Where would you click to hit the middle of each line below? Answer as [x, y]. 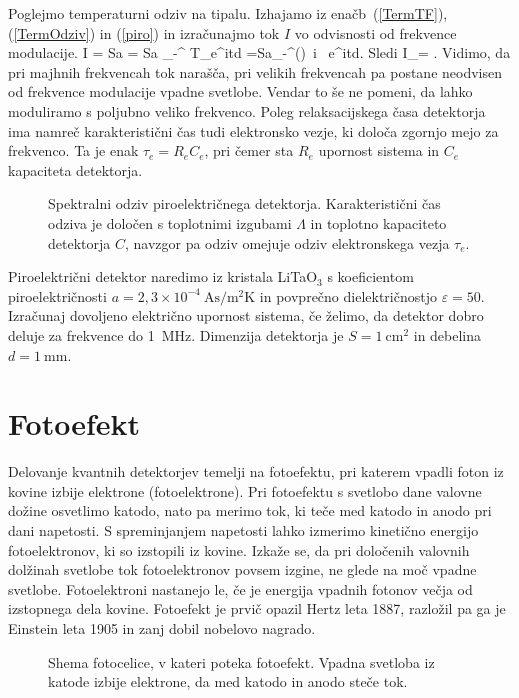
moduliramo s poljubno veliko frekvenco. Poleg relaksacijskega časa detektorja [247, 110]
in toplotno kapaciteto [378, 222]
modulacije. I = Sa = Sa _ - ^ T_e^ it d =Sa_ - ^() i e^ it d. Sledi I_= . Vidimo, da [259, 52]
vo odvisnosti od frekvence [375, 32]
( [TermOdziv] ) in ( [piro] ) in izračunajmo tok [144, 32]
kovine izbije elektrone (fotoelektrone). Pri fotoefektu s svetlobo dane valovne [245, 490]
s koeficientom [370, 276]
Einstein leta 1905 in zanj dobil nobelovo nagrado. [162, 627]
